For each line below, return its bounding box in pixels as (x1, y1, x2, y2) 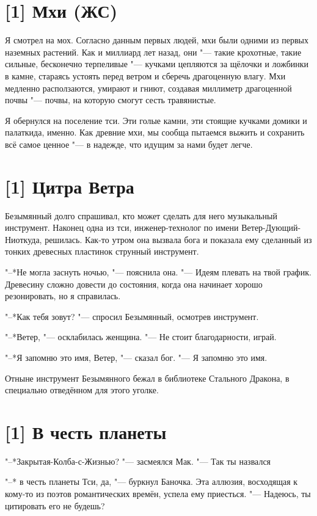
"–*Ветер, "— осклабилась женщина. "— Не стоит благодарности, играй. (5, 330, 277, 343)
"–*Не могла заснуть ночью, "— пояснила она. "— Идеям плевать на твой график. (5, 265, 312, 278)
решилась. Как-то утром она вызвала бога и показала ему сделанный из (45, 233, 312, 245)
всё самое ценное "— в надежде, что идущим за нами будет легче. (5, 137, 253, 150)
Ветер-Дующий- (241, 221, 301, 234)
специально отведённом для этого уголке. (5, 383, 159, 396)
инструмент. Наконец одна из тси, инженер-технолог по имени (5, 221, 239, 234)
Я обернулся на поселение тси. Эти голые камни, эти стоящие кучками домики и (5, 114, 307, 126)
